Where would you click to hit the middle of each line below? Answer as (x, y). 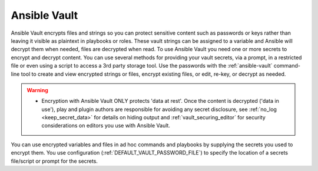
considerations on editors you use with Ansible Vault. (106, 126)
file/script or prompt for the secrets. (54, 161)
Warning (37, 90)
